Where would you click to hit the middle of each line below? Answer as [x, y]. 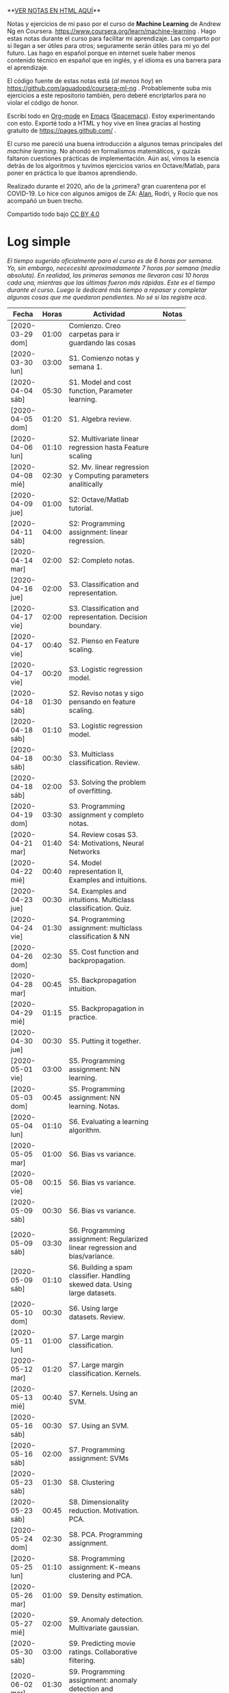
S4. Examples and [97, 891]
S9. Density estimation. [106, 1595]
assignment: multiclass [105, 927]
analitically [86, 484]
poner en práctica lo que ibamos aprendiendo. [72, 173]
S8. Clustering [92, 1482]
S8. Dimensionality [99, 1502]
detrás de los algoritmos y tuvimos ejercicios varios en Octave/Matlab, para [113, 166]
